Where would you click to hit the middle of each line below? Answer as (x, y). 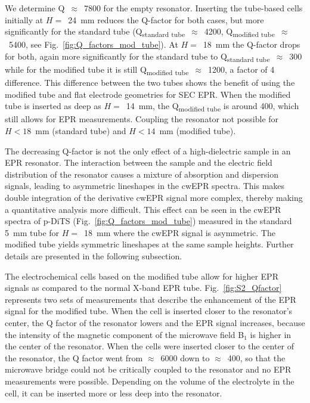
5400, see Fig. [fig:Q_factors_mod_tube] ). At (93, 44)
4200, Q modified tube (239, 32)
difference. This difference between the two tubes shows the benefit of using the (150, 83)
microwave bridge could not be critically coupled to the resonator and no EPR (148, 369)
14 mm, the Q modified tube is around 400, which (213, 107)
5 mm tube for (32, 232)
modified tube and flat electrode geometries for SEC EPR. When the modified (148, 94)
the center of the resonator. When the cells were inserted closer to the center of (150, 346)
